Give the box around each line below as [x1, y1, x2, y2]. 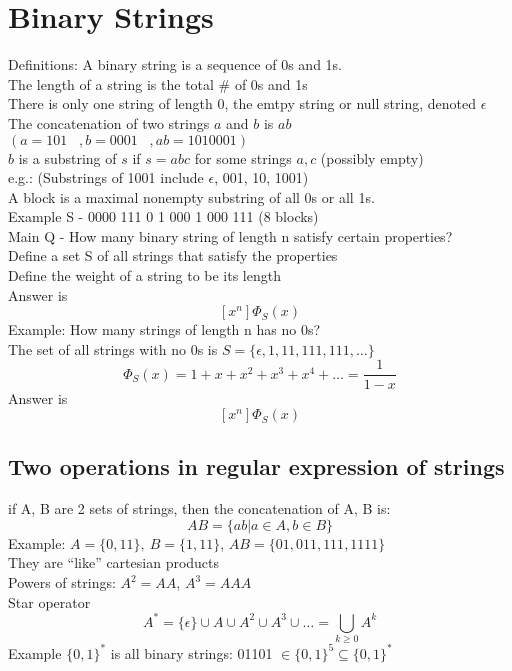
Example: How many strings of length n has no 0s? [8, 319, 321, 340]
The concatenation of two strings [8, 112, 210, 133]
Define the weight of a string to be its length [8, 265, 281, 286]
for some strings [194, 147, 292, 168]
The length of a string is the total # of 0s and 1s [8, 73, 308, 94]
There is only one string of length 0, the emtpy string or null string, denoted [8, 93, 476, 114]
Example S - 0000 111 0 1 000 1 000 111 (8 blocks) [8, 206, 319, 227]
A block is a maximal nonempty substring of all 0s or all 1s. [8, 186, 375, 207]
